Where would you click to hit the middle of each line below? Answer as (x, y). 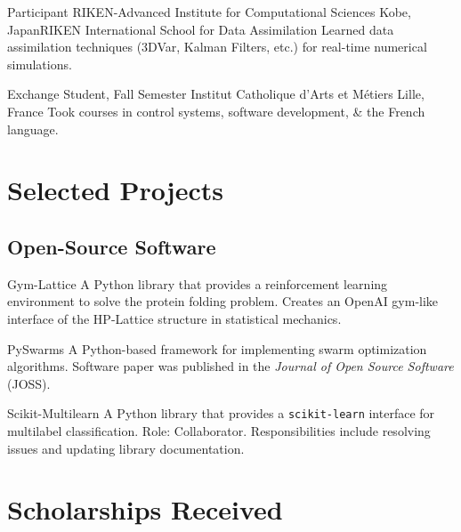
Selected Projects (115, 190)
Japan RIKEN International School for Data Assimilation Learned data (201, 29)
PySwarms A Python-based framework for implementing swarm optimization (217, 348)
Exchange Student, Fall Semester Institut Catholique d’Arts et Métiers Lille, (216, 94)
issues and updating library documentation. (126, 448)
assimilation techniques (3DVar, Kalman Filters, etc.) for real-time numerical (217, 47)
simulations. (40, 64)
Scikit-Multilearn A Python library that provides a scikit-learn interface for (221, 413)
